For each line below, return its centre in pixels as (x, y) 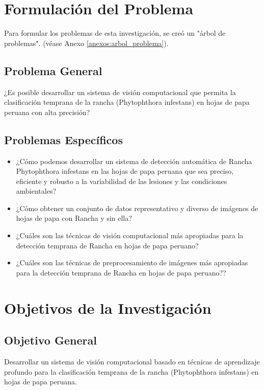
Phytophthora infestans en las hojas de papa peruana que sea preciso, (125, 171)
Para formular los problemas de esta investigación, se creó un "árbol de (115, 33)
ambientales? (36, 191)
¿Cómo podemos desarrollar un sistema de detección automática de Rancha (134, 161)
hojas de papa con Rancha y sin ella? (74, 218)
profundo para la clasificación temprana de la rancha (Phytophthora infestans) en (131, 371)
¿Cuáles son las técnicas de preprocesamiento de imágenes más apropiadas (132, 262)
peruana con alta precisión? (47, 112)
